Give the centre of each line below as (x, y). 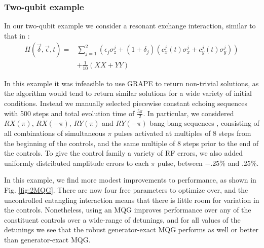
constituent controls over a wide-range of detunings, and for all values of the (122, 219)
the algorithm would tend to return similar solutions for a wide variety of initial (128, 93)
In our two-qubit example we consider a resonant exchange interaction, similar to (130, 26)
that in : (17, 35)
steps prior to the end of (221, 143)
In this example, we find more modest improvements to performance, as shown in (130, 180)
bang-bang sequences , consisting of (204, 123)
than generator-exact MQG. (47, 239)
